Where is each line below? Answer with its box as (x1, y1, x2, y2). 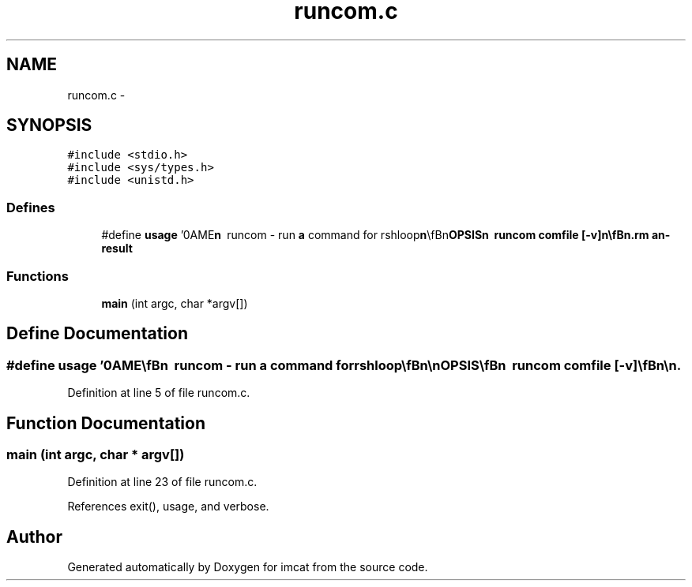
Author (6, 526, 62, 547)
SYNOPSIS (6, 115, 92, 136)
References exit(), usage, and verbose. (67, 499, 269, 514)
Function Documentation (6, 413, 205, 433)
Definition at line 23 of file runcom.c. (67, 475, 258, 489)
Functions (6, 267, 69, 284)
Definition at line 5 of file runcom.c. (67, 386, 250, 400)
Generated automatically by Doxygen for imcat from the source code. (67, 560, 428, 574)
